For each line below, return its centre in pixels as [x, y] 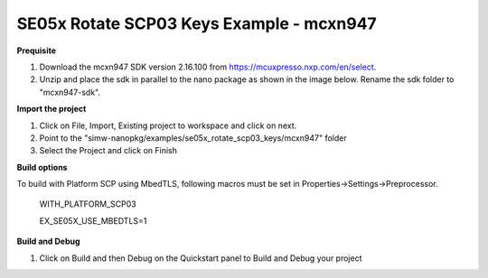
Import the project [52, 109]
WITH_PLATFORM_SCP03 [88, 204]
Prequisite [37, 51]
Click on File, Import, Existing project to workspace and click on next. [168, 125]
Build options [42, 167]
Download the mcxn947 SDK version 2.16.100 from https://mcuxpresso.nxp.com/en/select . [208, 67]
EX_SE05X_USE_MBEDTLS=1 [93, 220]
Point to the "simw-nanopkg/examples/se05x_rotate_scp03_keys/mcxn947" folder [193, 138]
